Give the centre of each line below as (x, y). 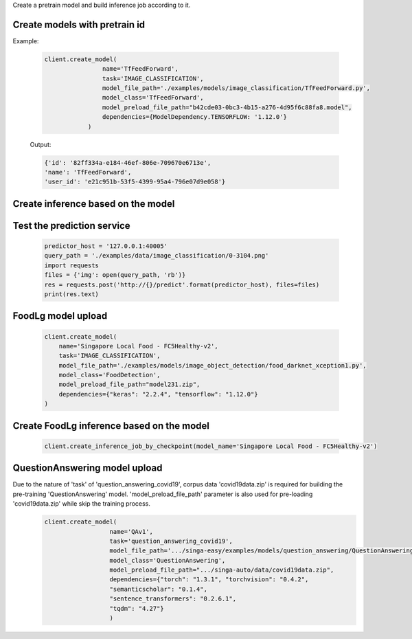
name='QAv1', (131, 531)
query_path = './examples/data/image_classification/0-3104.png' (157, 256)
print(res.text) (72, 294)
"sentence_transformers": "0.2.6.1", (173, 599)
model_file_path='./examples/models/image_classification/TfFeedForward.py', (236, 88)
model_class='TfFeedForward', (153, 98)
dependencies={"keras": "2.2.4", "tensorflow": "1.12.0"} (158, 394)
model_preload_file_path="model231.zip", (129, 384)
